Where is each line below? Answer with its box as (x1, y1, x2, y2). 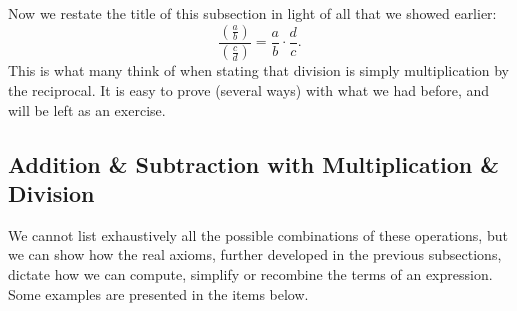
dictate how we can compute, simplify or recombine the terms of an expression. (8, 264, 493, 285)
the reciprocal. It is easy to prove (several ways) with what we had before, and (8, 80, 490, 101)
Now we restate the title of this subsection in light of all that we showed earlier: (8, 3, 497, 23)
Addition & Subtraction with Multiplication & (8, 148, 500, 179)
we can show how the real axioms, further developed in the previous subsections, (8, 244, 502, 265)
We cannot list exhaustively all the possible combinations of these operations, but (8, 224, 508, 245)
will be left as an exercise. (8, 99, 166, 120)
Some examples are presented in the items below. (8, 283, 309, 304)
